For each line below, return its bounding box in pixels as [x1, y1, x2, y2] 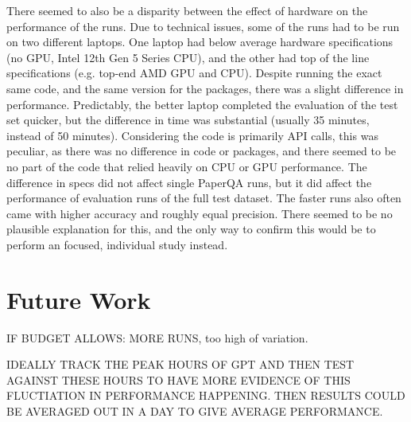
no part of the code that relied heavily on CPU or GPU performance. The [6, 158, 367, 174]
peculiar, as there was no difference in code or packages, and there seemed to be [6, 143, 397, 159]
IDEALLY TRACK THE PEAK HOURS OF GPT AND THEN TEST [6, 356, 355, 373]
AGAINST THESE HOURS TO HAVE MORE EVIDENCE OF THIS [6, 371, 351, 388]
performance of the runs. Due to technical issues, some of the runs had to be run [6, 18, 400, 34]
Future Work [6, 283, 151, 315]
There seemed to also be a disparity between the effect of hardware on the [6, 2, 368, 18]
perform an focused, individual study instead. [6, 236, 228, 252]
